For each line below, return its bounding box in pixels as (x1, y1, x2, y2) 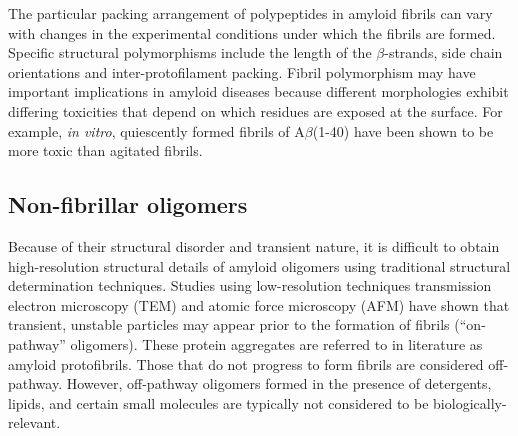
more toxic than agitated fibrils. (8, 140, 203, 161)
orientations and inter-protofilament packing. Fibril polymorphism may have (8, 61, 476, 82)
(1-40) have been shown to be (312, 120, 494, 141)
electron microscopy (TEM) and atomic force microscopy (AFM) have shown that (8, 294, 510, 315)
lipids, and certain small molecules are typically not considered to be (8, 392, 429, 413)
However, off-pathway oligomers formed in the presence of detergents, (66, 373, 492, 394)
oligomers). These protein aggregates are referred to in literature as (70, 333, 483, 354)
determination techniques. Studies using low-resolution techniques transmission (8, 275, 492, 296)
